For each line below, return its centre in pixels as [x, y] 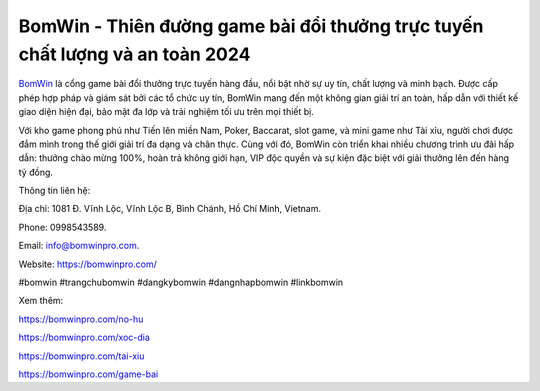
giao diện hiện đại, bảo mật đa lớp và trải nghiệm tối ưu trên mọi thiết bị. [166, 112]
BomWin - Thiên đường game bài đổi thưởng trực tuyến [251, 26]
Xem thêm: [41, 301]
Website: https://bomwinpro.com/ [87, 264]
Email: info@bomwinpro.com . [79, 246]
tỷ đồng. [36, 172]
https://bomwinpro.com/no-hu [81, 319]
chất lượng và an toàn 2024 [134, 54]
